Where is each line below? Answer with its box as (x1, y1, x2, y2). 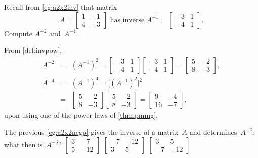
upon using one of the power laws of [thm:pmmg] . (4, 110, 158, 120)
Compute (4, 28, 32, 38)
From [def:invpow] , (4, 45, 62, 56)
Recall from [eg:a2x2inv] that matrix (4, 2, 117, 12)
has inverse (110, 16, 145, 24)
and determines (189, 126, 237, 137)
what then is (4, 139, 43, 149)
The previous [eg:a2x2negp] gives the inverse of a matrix (4, 126, 179, 137)
